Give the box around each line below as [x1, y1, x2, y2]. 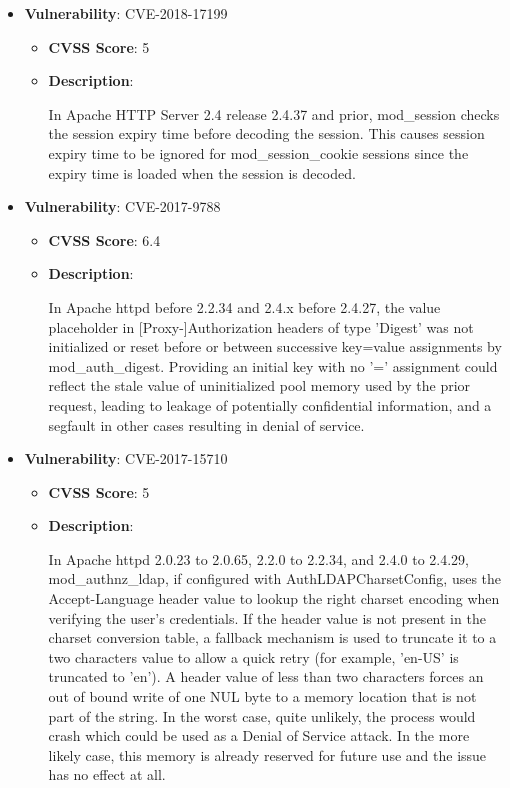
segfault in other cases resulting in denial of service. [48, 414, 365, 435]
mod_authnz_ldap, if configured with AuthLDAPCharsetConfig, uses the [48, 568, 502, 589]
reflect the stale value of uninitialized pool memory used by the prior [48, 375, 471, 396]
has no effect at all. [48, 764, 166, 785]
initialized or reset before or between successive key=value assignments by [48, 336, 502, 357]
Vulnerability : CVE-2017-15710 [24, 448, 228, 469]
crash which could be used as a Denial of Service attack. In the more [48, 725, 470, 746]
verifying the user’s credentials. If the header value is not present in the [48, 607, 486, 628]
